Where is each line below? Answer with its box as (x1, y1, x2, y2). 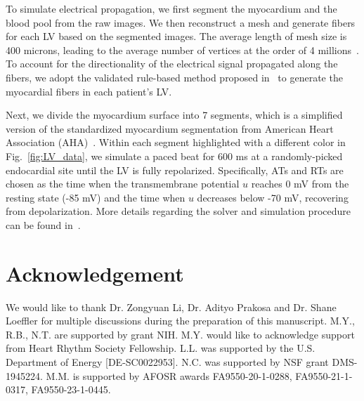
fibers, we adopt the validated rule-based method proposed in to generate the (6, 70, 343, 84)
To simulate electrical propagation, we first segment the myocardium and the (6, 1, 337, 15)
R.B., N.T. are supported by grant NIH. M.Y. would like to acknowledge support (6, 327, 355, 341)
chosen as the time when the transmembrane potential (6, 176, 240, 191)
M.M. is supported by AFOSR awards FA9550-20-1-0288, (46, 368, 292, 383)
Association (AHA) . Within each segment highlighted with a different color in (6, 135, 346, 150)
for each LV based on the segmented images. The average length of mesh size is (6, 29, 347, 44)
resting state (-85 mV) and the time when (6, 190, 186, 204)
